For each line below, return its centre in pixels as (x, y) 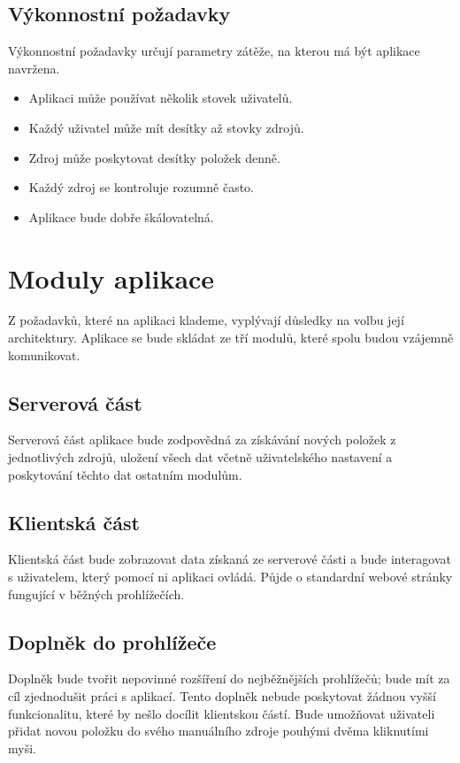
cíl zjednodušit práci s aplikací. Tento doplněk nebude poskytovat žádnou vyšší (222, 696)
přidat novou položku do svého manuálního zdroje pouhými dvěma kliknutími (218, 731)
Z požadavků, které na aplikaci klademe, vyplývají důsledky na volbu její (206, 320)
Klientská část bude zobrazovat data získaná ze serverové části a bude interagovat (230, 559)
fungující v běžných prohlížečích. (96, 593)
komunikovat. (44, 355)
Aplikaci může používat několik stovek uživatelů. (161, 98)
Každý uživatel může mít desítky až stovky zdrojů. (166, 127)
